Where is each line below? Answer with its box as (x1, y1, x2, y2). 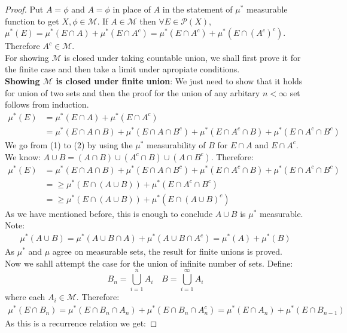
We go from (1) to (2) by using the (5, 138, 133, 151)
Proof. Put (5, 3, 44, 15)
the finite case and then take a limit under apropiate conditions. (5, 63, 240, 75)
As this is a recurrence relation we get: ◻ (5, 317, 157, 329)
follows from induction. (5, 98, 89, 111)
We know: (5, 150, 41, 163)
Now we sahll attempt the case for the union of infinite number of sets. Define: (5, 256, 293, 269)
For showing (5, 51, 49, 63)
